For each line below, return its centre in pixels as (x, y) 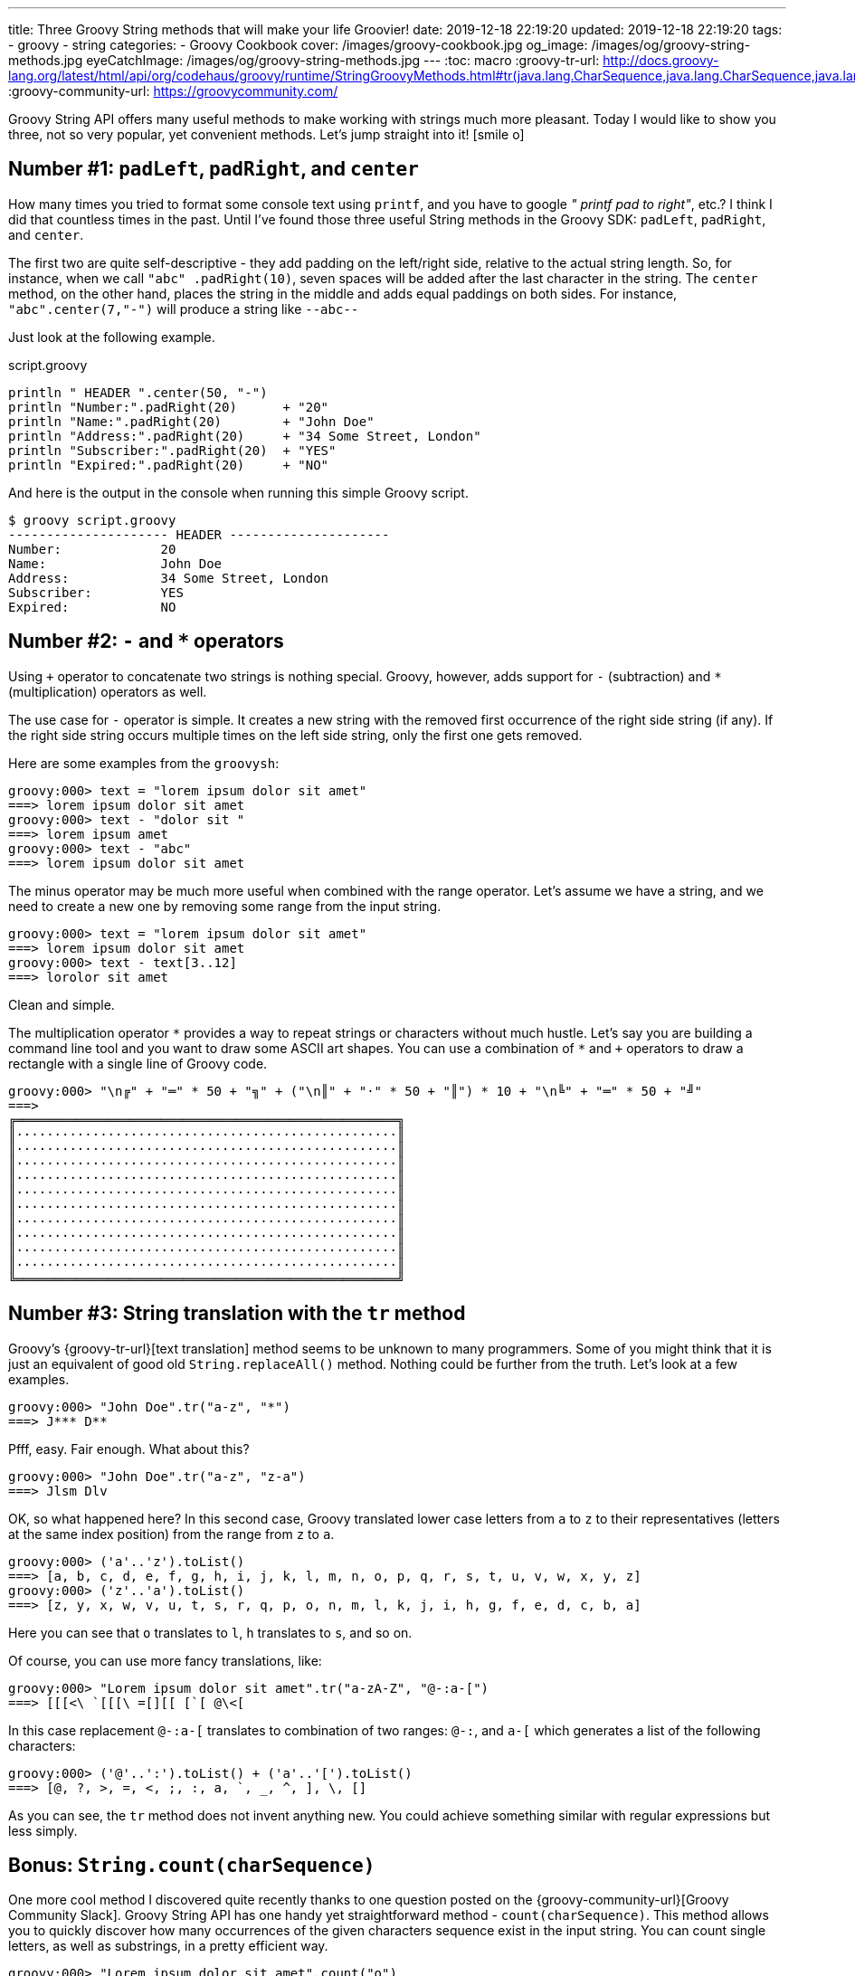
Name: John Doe (115, 563)
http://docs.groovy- (661, 60)
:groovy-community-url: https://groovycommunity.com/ (173, 91)
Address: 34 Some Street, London (169, 578)
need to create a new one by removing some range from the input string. (225, 906)
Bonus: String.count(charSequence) (192, 1865)
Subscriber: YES (96, 592)
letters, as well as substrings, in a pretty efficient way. (168, 1946)
